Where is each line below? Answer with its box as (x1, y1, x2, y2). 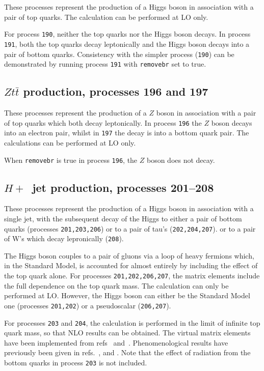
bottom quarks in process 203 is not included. (4, 357, 147, 367)
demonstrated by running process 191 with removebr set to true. (4, 59, 206, 69)
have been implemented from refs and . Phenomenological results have (4, 337, 228, 348)
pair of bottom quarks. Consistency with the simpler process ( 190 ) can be (4, 48, 234, 59)
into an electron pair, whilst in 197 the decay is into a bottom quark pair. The (4, 127, 249, 138)
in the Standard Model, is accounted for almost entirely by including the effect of (4, 260, 258, 271)
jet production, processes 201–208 (32, 179, 214, 195)
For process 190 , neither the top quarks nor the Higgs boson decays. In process (4, 28, 251, 39)
